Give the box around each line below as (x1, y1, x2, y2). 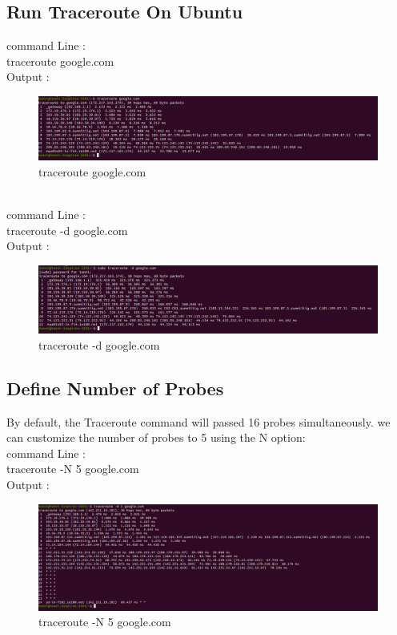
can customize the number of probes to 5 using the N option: (6, 429, 306, 446)
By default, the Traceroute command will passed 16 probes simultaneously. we (6, 413, 391, 430)
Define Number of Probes (6, 375, 224, 400)
